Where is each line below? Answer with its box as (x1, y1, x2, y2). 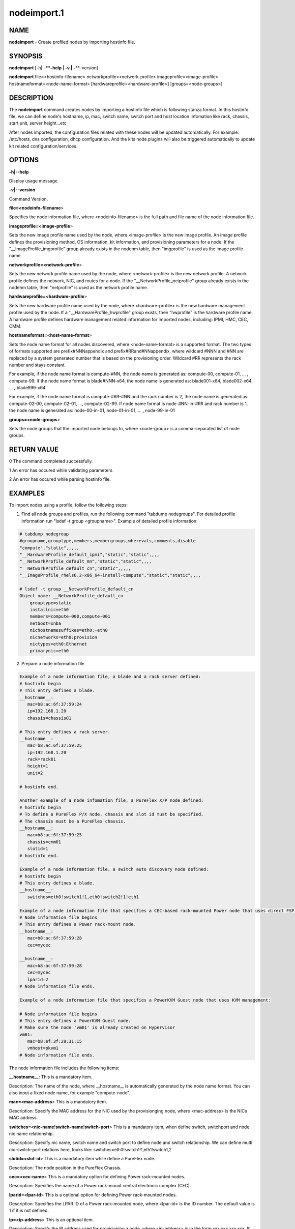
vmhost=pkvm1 (27, 1045, 59, 1051)
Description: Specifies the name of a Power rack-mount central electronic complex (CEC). (9, 1183, 191, 1189)
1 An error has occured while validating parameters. (9, 467, 114, 473)
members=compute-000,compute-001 (29, 614, 111, 619)
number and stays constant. (9, 362, 66, 368)
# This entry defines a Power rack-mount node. (19, 922, 136, 927)
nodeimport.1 (9, 7, 64, 18)
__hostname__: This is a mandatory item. (9, 1074, 92, 1080)
